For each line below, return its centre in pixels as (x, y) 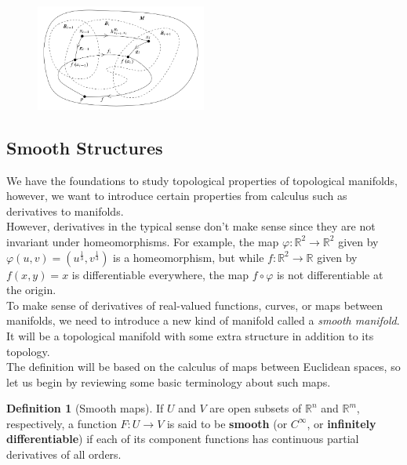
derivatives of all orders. (64, 454)
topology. (28, 351)
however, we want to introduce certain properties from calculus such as (177, 196)
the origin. (31, 290)
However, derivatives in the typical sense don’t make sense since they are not (191, 226)
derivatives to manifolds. (65, 211)
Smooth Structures (85, 147)
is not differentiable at (330, 274)
